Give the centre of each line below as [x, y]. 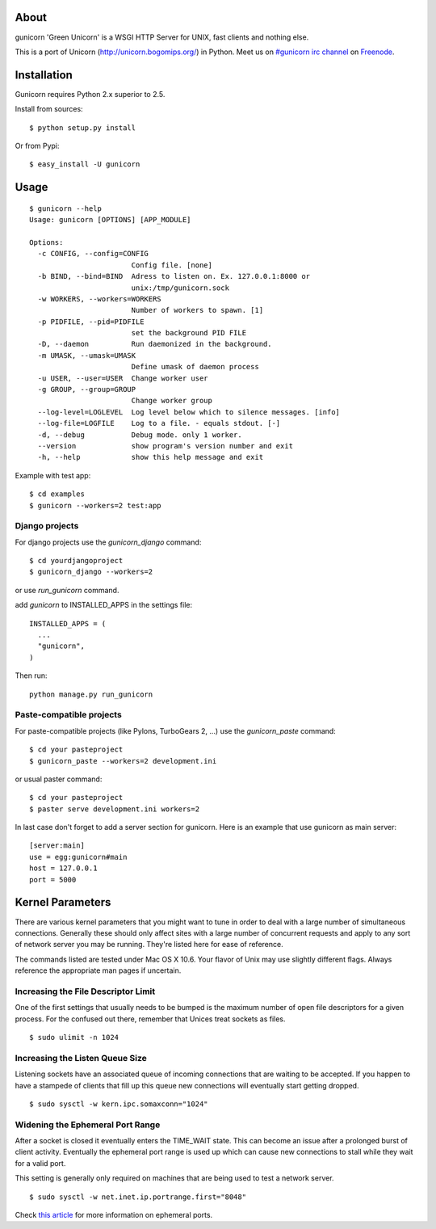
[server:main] [57, 846]
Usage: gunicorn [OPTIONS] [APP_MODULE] [110, 220]
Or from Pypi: [37, 145]
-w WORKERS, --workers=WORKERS [99, 299]
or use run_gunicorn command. [67, 590]
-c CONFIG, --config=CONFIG [93, 254]
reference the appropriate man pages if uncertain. [98, 970]
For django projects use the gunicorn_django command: [108, 542]
